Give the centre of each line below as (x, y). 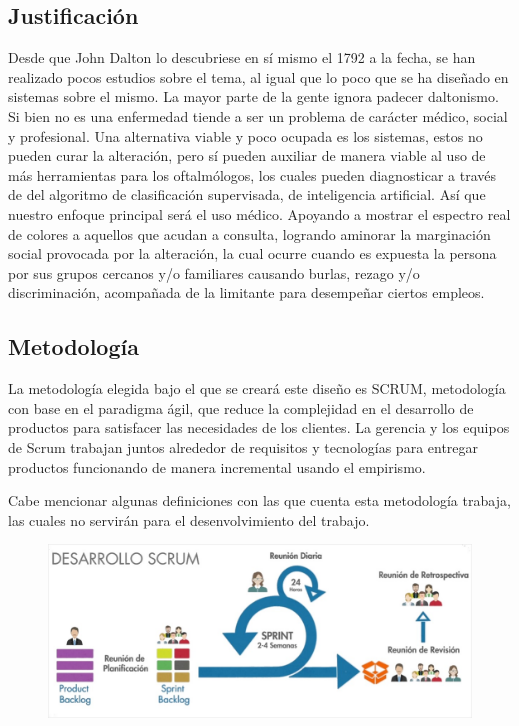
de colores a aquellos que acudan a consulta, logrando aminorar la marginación (249, 233)
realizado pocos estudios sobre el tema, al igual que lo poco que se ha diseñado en (258, 76)
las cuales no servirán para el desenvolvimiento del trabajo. (189, 519)
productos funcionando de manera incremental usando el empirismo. (217, 466)
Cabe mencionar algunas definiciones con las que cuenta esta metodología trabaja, (259, 500)
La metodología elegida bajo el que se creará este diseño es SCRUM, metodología (257, 388)
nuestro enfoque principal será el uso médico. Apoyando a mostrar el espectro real (259, 213)
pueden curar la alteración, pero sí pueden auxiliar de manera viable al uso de (247, 155)
